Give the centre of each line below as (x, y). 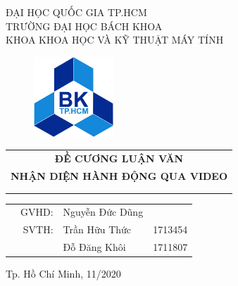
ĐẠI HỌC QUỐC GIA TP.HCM (76, 12)
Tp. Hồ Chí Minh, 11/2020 (63, 274)
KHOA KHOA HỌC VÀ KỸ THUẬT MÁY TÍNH (115, 40)
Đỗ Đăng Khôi (94, 247)
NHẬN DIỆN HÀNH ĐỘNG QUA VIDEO (119, 176)
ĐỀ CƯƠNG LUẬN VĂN (119, 158)
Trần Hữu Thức (97, 229)
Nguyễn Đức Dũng (103, 212)
